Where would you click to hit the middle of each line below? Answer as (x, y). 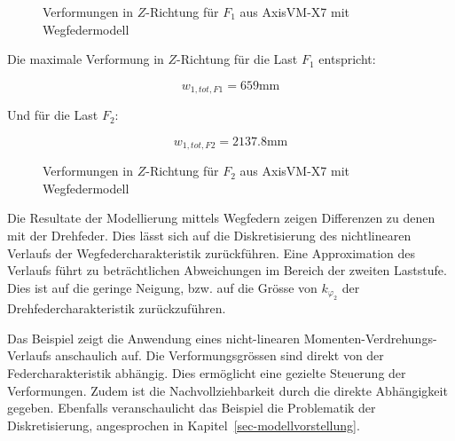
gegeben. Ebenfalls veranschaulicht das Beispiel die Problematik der (192, 408)
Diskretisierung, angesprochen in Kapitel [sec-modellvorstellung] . (184, 425)
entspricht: (347, 59)
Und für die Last (53, 115)
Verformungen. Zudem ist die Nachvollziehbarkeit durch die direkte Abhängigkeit (227, 390)
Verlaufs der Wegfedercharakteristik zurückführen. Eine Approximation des (212, 252)
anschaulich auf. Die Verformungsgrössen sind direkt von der (220, 355)
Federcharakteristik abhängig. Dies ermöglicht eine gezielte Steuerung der (207, 373)
